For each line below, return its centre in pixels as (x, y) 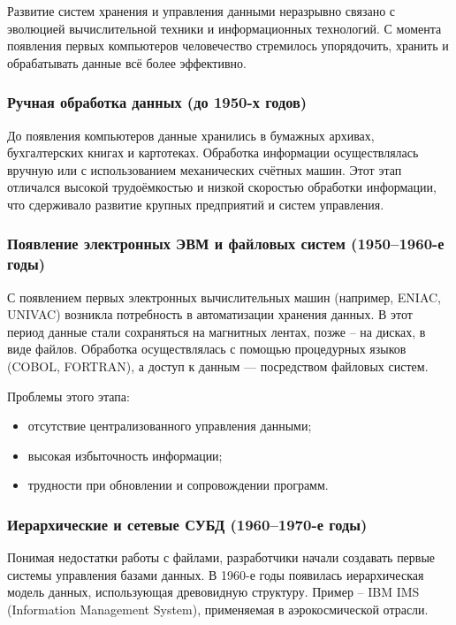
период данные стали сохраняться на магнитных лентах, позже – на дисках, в (217, 331)
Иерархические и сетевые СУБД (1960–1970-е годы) (187, 524)
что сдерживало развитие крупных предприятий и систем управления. (196, 204)
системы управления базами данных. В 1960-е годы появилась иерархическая (216, 574)
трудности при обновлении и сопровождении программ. (178, 485)
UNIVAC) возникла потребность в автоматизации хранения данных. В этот (210, 314)
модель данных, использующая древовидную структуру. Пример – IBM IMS (213, 592)
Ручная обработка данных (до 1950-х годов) (157, 102)
